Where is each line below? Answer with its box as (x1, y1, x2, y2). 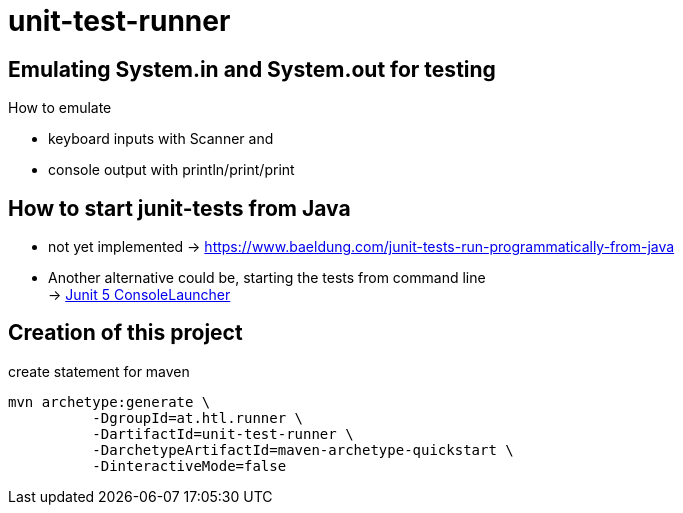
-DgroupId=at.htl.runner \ (92, 409, 304, 426)
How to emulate (8, 99, 112, 117)
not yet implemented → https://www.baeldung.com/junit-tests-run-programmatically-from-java (48, 238, 675, 256)
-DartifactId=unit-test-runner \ (92, 425, 354, 442)
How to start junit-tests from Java (8, 195, 351, 221)
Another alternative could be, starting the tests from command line (48, 269, 486, 287)
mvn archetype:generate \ (8, 393, 211, 410)
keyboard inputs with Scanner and (48, 130, 274, 148)
